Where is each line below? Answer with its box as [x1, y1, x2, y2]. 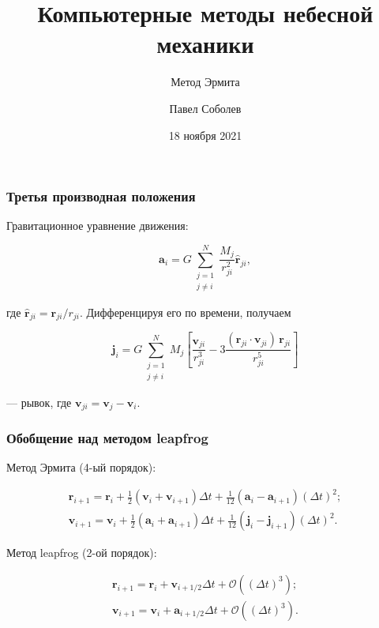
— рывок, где [6, 393, 72, 410]
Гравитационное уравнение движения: [6, 217, 189, 234]
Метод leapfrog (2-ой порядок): [6, 544, 157, 561]
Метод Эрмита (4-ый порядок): [6, 459, 156, 476]
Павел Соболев [169, 100, 242, 116]
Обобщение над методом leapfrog [6, 427, 208, 447]
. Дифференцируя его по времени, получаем [79, 303, 291, 320]
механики [156, 28, 254, 60]
